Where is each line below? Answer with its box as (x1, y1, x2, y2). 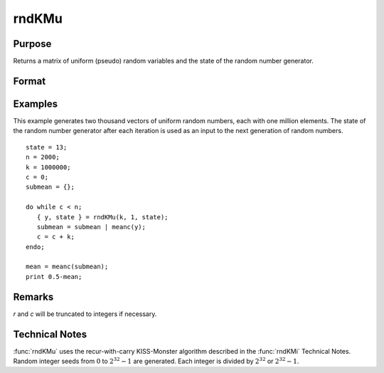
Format (13, 75, 46, 87)
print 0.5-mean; (26, 273, 82, 280)
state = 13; (26, 143, 68, 151)
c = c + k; (36, 233, 75, 241)
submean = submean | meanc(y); (36, 223, 146, 231)
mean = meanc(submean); (26, 263, 109, 270)
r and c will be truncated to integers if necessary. (13, 310, 157, 318)
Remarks (13, 290, 54, 303)
